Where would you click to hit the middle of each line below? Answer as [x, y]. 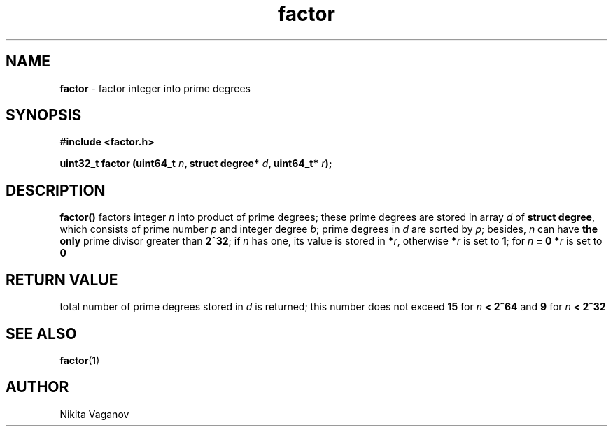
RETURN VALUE [62, 280]
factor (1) [80, 360]
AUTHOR [37, 387]
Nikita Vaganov [94, 414]
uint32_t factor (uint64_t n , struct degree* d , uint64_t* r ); [196, 164]
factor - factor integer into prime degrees [155, 88]
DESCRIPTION [56, 190]
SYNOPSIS [44, 115]
